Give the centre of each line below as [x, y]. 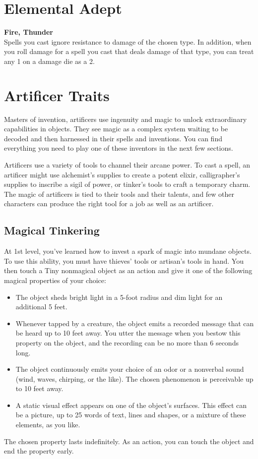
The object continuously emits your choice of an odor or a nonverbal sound [130, 369]
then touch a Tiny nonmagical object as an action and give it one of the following [128, 270]
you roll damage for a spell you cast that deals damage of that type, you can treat [129, 51]
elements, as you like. [48, 425]
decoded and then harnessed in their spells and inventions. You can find [113, 138]
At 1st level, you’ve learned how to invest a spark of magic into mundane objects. [128, 251]
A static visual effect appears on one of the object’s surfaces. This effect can [131, 405]
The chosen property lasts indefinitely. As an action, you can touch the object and [129, 441]
